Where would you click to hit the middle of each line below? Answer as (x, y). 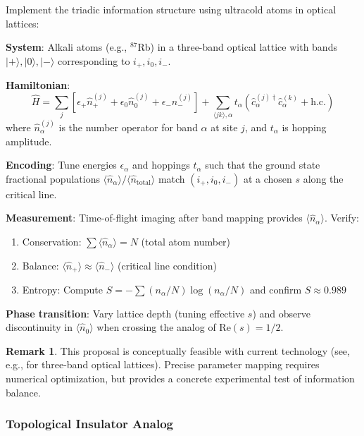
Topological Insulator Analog (89, 424)
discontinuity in (39, 327)
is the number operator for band (128, 127)
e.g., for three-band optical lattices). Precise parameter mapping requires (163, 364)
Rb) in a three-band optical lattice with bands (237, 47)
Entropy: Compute (62, 289)
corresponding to (94, 60)
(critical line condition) (167, 265)
